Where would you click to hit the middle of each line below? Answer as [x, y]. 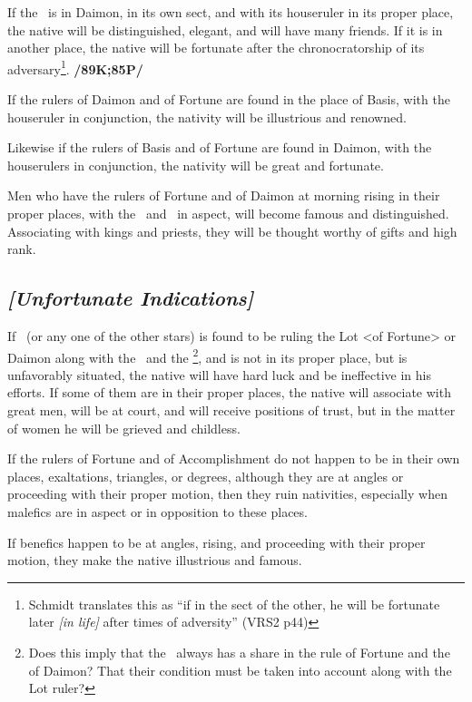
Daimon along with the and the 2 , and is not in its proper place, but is [207, 356]
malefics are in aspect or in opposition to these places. [157, 511]
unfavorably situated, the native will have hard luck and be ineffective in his [219, 374]
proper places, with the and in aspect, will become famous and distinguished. [228, 213]
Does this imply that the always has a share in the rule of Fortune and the [239, 652]
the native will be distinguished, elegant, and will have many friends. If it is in [225, 29]
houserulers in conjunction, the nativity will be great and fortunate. [196, 165]
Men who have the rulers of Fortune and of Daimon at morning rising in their [224, 195]
